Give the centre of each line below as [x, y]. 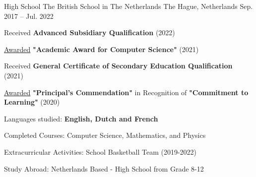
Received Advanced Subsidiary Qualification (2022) [90, 32]
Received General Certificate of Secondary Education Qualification [118, 66]
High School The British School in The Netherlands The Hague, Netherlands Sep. [128, 6]
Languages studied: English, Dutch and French [81, 118]
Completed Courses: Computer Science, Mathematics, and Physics [105, 135]
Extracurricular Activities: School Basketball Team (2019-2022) [100, 151]
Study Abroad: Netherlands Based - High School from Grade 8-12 [104, 168]
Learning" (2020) [32, 102]
